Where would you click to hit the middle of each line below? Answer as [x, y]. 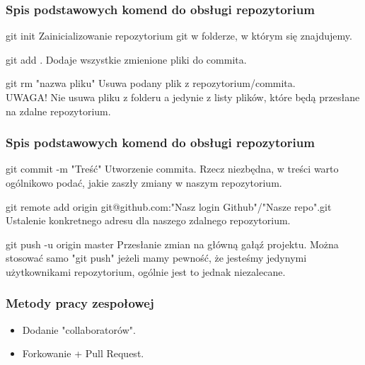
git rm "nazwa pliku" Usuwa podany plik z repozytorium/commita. [151, 83]
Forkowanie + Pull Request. [83, 353]
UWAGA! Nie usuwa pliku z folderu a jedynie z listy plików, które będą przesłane [183, 97]
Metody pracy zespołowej [80, 303]
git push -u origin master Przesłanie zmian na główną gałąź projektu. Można [172, 244]
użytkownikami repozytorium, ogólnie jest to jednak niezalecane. [146, 271]
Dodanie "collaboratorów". [79, 329]
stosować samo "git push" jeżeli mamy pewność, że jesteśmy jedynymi [156, 258]
